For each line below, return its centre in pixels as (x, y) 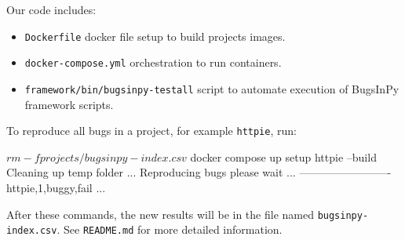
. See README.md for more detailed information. (170, 229)
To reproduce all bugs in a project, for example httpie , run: (151, 131)
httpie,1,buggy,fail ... (56, 187)
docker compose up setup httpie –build (283, 156)
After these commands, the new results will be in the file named (160, 214)
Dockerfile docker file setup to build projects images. (155, 36)
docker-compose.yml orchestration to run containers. (153, 62)
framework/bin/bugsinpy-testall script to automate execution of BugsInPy (212, 88)
